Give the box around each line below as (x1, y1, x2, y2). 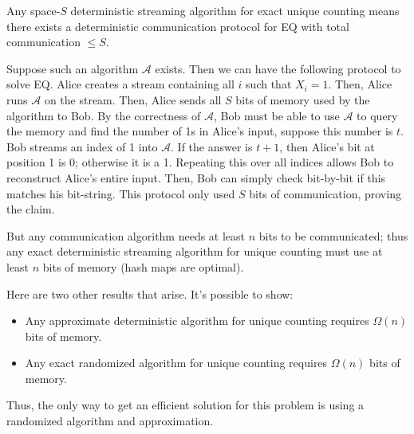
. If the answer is (171, 138, 253, 154)
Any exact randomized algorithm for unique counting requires (25, 354, 328, 371)
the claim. (6, 201, 55, 217)
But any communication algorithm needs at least (6, 227, 246, 244)
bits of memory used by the (235, 91, 370, 108)
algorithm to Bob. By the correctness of (6, 107, 201, 123)
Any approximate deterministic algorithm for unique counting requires (25, 312, 369, 329)
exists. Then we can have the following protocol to (155, 60, 401, 76)
